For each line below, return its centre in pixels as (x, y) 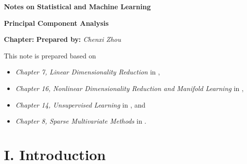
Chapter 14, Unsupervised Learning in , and (80, 104)
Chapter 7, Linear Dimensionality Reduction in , (88, 72)
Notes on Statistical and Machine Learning (77, 6)
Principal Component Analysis (56, 23)
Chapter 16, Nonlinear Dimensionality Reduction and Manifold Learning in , (129, 88)
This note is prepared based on (50, 55)
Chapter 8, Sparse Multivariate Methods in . (81, 121)
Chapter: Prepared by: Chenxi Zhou (62, 39)
